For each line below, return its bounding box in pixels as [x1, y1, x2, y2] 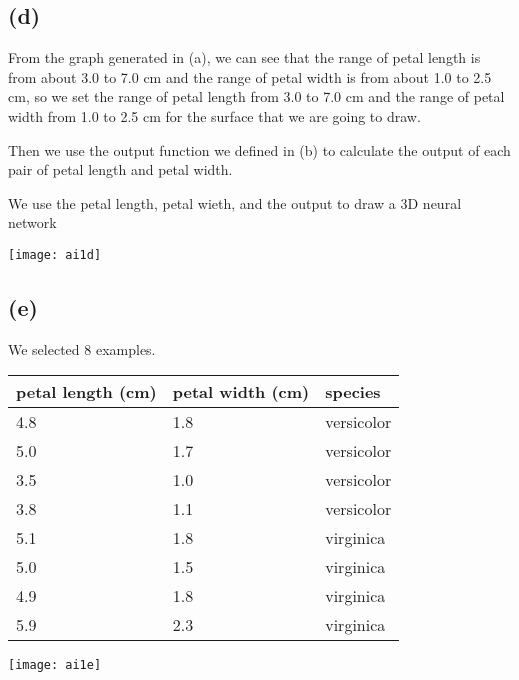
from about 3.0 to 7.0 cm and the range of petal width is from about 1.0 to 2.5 [8, 66, 492, 87]
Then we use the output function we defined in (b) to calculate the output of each [8, 139, 511, 160]
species [325, 380, 381, 404]
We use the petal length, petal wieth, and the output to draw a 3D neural [8, 192, 462, 213]
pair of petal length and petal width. [8, 159, 233, 180]
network [8, 212, 57, 233]
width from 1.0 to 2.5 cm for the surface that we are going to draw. [8, 105, 421, 126]
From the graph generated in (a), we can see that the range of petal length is [8, 47, 481, 68]
